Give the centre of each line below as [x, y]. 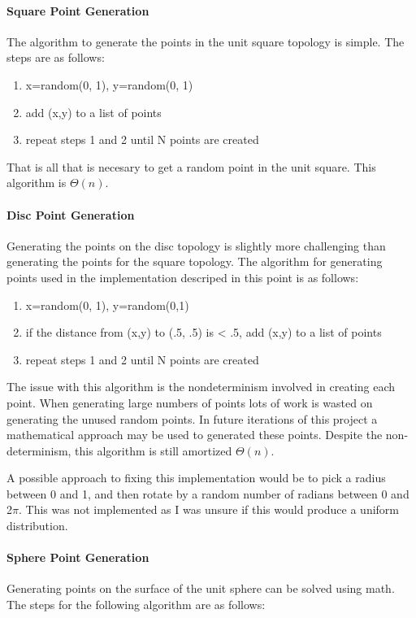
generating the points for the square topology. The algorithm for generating [195, 261]
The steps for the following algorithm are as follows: [136, 605]
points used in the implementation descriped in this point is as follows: [183, 277]
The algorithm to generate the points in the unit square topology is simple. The [206, 41]
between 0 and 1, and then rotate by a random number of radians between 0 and [208, 493]
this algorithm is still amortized [154, 450]
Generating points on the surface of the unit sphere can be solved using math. [201, 588]
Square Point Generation [78, 10]
